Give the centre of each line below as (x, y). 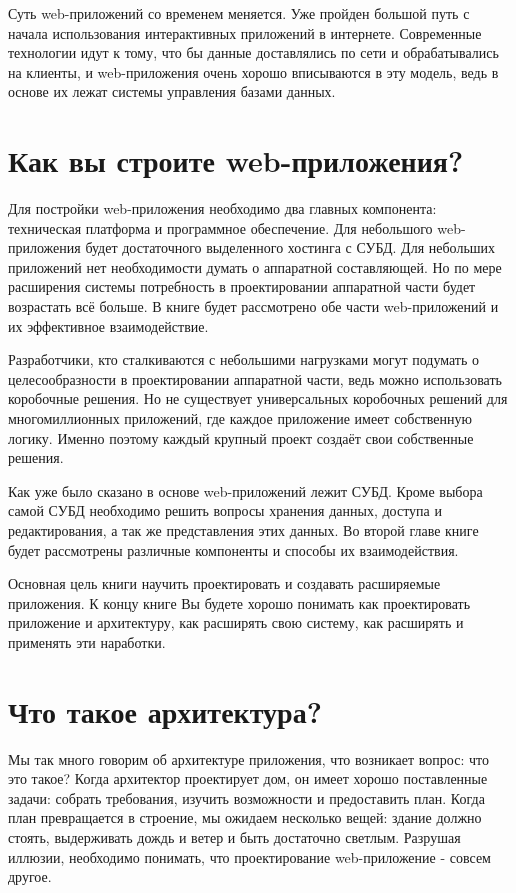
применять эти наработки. (87, 641)
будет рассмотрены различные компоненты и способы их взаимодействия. (233, 549)
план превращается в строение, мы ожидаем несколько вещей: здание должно (245, 817)
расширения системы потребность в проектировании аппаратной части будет (242, 286)
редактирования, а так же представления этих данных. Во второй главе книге (243, 530)
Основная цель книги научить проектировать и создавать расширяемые (224, 583)
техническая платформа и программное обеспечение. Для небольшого (220, 227)
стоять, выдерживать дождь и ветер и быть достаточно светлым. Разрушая (234, 837)
